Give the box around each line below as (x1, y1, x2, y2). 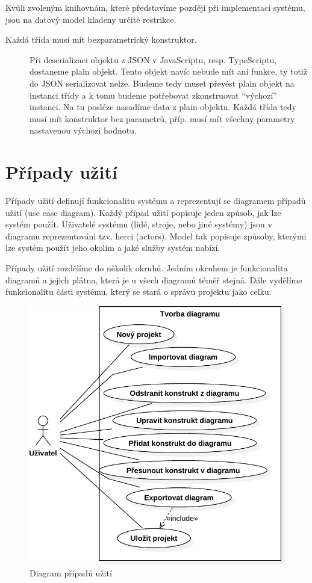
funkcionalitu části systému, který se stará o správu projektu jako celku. (5, 285, 272, 298)
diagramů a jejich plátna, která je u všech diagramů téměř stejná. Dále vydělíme (5, 273, 302, 286)
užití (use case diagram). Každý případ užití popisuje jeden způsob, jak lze (5, 206, 281, 218)
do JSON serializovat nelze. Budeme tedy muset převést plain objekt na (30, 76, 295, 89)
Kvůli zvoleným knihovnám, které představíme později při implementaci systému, (5, 1, 305, 13)
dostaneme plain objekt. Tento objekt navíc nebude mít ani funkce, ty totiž (30, 65, 307, 78)
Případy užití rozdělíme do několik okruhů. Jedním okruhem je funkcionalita (5, 262, 288, 274)
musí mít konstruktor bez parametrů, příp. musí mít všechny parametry (30, 112, 295, 125)
